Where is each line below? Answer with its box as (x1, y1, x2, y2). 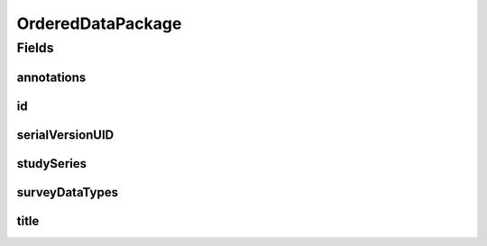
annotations (16, 69, 87, 85)
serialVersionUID (16, 127, 115, 142)
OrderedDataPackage (16, 14, 182, 33)
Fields (16, 40, 54, 56)
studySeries (16, 156, 87, 171)
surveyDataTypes (16, 185, 119, 200)
